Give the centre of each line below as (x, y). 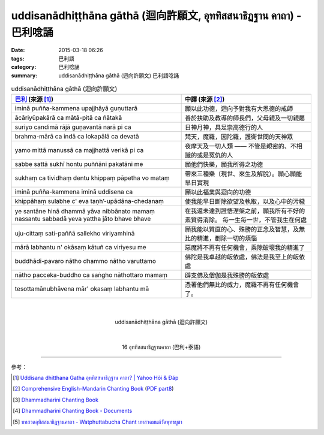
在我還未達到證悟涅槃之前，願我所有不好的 (245, 211)
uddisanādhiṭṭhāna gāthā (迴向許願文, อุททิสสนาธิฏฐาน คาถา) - (156, 16)
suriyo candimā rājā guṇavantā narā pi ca (73, 127)
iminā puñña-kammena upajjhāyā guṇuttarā (76, 108)
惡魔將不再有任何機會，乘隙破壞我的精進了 (245, 247)
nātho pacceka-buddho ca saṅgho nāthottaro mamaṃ (91, 275)
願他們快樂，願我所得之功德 (224, 165)
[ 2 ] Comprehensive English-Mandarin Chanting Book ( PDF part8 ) (93, 389)
